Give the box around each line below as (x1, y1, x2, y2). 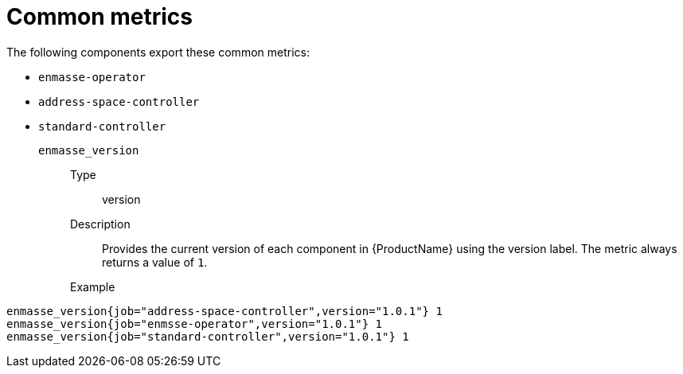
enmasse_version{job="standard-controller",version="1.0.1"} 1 (6, 329, 409, 343)
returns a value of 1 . (102, 255, 208, 269)
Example (70, 279, 115, 294)
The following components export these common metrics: (6, 45, 310, 59)
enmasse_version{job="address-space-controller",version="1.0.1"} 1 (6, 304, 443, 318)
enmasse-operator (38, 70, 146, 84)
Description (70, 216, 131, 231)
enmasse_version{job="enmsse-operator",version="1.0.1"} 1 (6, 317, 383, 330)
